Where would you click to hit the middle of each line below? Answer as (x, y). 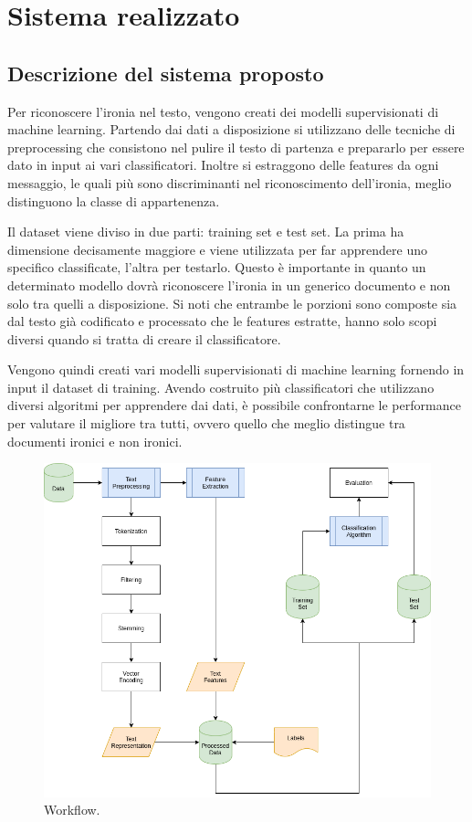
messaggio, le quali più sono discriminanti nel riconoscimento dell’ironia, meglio (230, 182)
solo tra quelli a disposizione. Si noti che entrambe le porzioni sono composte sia (232, 303)
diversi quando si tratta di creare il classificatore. (144, 338)
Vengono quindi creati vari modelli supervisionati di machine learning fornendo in (236, 369)
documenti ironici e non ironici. (95, 441)
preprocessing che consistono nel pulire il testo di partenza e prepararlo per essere (236, 147)
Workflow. (72, 810)
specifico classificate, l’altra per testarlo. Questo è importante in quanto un (217, 267)
